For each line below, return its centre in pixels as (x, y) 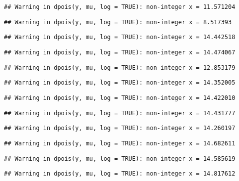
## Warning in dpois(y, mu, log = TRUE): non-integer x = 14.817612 (120, 174)
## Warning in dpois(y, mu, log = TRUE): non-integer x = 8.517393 (118, 22)
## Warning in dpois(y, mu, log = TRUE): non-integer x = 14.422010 (120, 98)
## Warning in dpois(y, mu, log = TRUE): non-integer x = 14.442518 (120, 37)
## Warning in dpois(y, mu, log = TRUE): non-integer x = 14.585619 (120, 158)
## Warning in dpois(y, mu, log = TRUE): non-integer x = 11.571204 (120, 7)
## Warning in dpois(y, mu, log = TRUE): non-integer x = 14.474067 (120, 52)
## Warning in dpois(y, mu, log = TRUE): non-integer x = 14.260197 (120, 128)
